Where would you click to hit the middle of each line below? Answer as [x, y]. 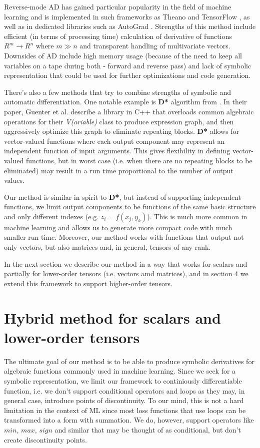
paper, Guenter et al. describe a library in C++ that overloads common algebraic [129, 111]
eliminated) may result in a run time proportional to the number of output [119, 170]
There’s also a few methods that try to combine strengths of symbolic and [117, 92]
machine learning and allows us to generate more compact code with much [118, 227]
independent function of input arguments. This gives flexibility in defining [117, 151]
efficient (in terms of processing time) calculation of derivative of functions [118, 36]
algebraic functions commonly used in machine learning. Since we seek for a [120, 371]
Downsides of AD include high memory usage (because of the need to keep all [123, 55]
